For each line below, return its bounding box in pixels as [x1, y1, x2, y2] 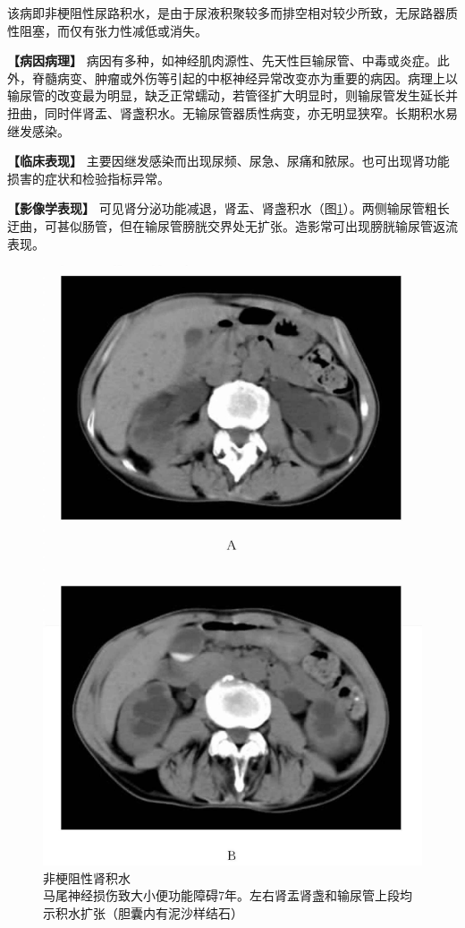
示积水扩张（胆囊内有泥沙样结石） [43, 903, 243, 922]
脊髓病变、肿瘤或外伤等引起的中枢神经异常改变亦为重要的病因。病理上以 [31, 68, 458, 87]
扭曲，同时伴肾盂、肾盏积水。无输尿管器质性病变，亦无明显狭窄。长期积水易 [7, 103, 458, 122]
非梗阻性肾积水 [43, 868, 131, 887]
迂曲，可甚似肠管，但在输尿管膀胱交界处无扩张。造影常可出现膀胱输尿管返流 [7, 216, 458, 235]
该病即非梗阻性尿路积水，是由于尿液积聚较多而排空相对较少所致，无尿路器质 [7, 4, 458, 21]
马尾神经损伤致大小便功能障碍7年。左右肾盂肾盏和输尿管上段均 [43, 886, 412, 905]
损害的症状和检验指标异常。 [7, 168, 170, 187]
